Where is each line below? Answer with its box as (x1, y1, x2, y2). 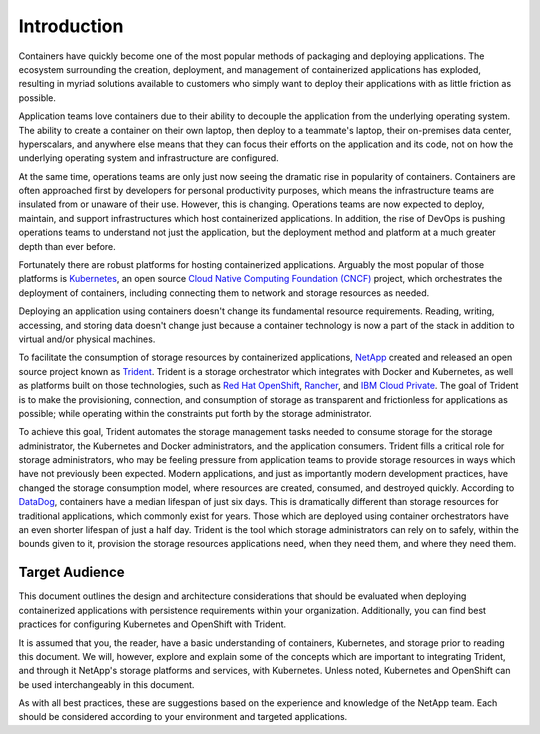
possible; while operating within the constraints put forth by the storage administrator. (18, 407, 372, 419)
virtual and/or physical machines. (18, 333, 156, 345)
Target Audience (18, 564, 125, 581)
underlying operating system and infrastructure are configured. (18, 152, 279, 164)
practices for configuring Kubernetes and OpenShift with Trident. (18, 618, 287, 630)
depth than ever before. (18, 240, 117, 252)
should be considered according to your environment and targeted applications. (18, 711, 348, 723)
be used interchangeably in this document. (18, 678, 195, 690)
